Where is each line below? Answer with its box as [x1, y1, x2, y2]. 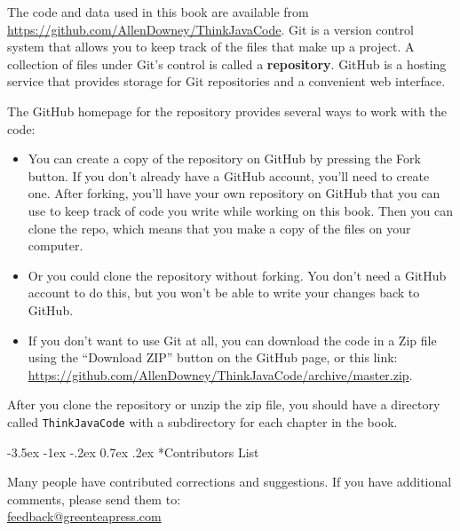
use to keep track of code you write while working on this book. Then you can [28, 201, 453, 219]
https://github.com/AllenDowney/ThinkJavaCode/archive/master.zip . [28, 365, 413, 384]
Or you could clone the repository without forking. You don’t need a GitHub [28, 265, 447, 284]
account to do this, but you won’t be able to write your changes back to [28, 283, 420, 302]
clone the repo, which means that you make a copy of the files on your [28, 218, 411, 237]
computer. [28, 236, 83, 255]
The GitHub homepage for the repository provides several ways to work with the [7, 101, 447, 120]
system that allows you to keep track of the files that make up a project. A [7, 37, 415, 56]
